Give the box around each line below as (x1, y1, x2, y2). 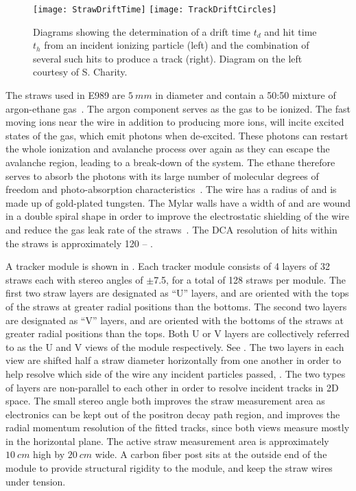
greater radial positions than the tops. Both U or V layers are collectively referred (5, 326, 350, 341)
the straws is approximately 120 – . (5, 236, 153, 250)
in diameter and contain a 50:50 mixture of (155, 88, 336, 102)
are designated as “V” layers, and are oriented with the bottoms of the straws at (5, 312, 344, 327)
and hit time (264, 24, 317, 38)
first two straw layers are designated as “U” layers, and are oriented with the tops (5, 286, 349, 300)
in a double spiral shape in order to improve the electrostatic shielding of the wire (5, 209, 350, 223)
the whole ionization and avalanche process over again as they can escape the (5, 141, 330, 156)
